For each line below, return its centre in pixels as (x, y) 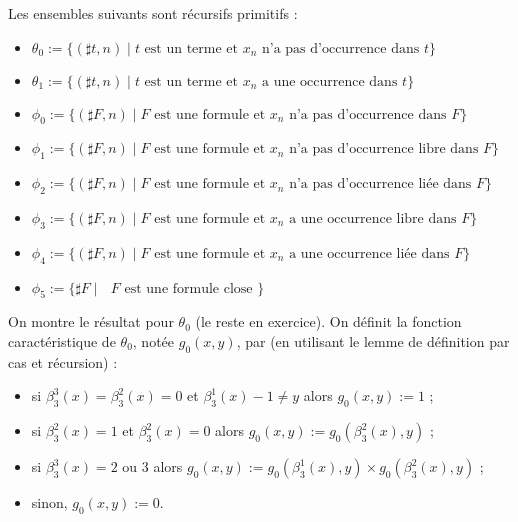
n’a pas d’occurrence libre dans (384, 149)
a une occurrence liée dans (369, 253)
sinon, (49, 502)
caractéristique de (62, 340)
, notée (153, 340)
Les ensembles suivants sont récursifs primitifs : (153, 13)
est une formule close (188, 288)
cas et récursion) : (63, 361)
